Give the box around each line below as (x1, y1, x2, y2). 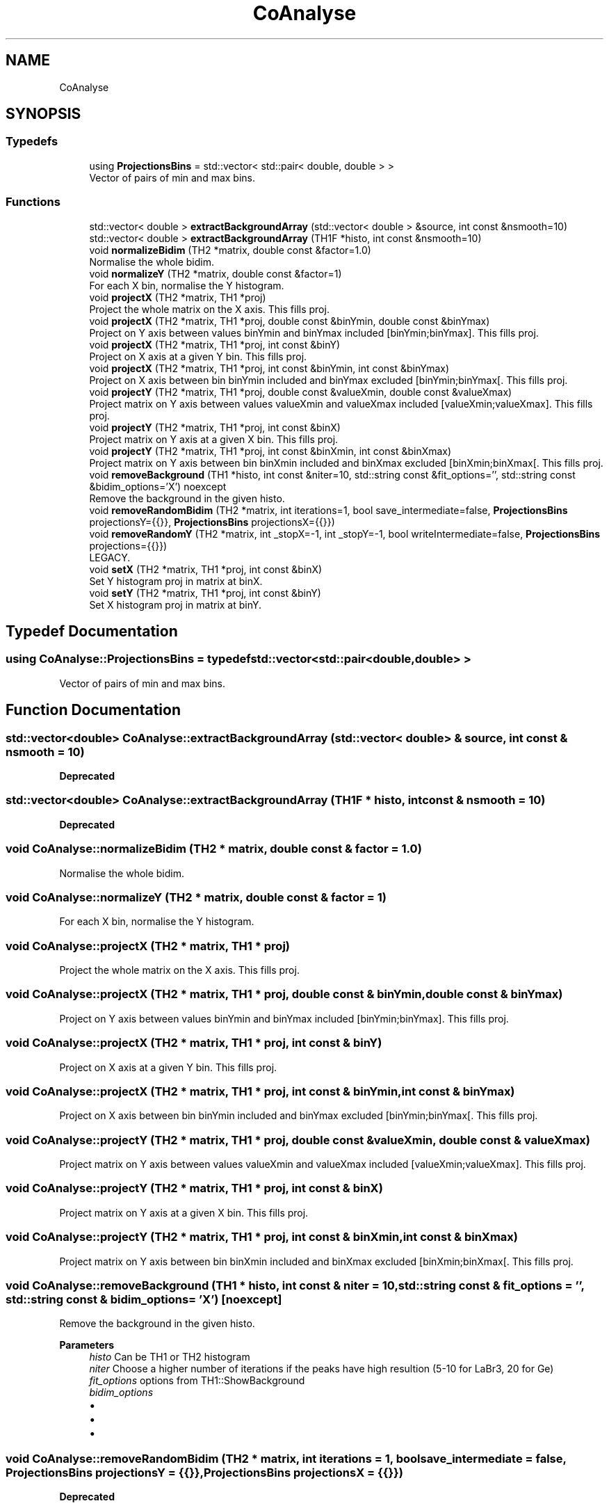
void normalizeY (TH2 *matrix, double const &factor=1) (89, 267, 342, 280)
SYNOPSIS (6, 105, 81, 123)
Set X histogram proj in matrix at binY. (89, 598, 262, 611)
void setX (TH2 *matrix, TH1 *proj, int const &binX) (89, 563, 323, 575)
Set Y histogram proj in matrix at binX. (89, 575, 263, 587)
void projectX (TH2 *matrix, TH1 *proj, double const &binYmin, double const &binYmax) (89, 314, 490, 327)
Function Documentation (6, 701, 181, 719)
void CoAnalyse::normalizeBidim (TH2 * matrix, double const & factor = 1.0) (6, 842, 422, 856)
